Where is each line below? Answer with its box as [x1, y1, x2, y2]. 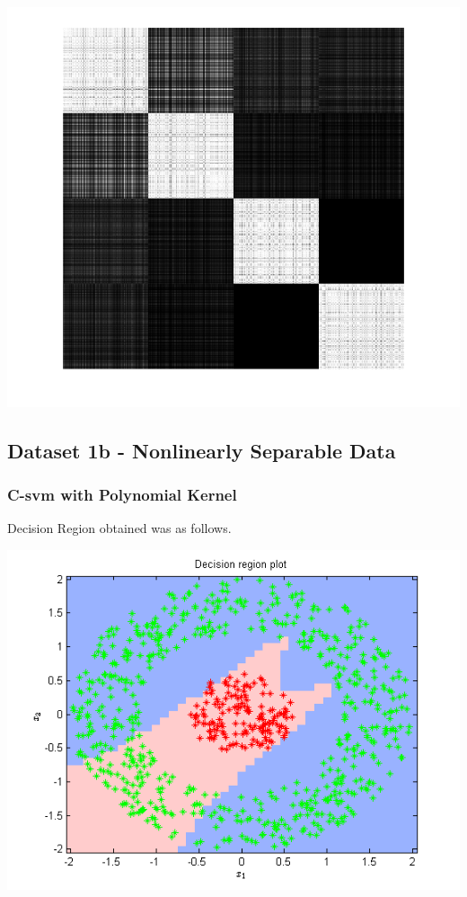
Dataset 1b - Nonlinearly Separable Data [7, 436, 396, 464]
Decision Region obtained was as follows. [7, 519, 232, 537]
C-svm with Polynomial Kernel [7, 484, 237, 506]
